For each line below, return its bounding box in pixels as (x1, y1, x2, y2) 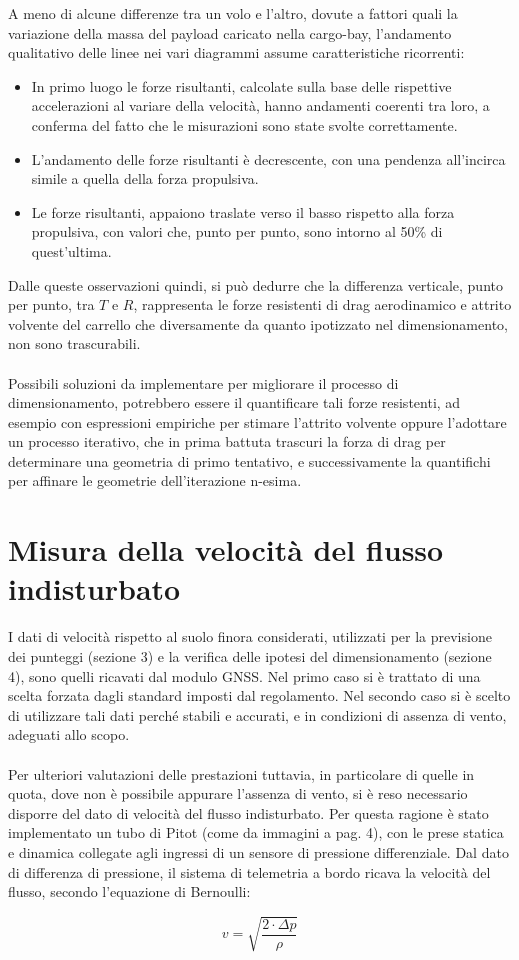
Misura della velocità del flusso (8, 529, 444, 570)
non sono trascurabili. (8, 333, 141, 354)
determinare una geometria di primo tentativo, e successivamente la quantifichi (8, 450, 491, 471)
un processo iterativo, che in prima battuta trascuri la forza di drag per (8, 431, 446, 452)
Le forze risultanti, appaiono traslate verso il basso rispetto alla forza (31, 201, 455, 222)
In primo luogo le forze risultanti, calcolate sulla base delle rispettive (31, 75, 452, 96)
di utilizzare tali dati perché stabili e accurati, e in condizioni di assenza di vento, (8, 704, 507, 725)
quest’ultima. (31, 240, 112, 261)
